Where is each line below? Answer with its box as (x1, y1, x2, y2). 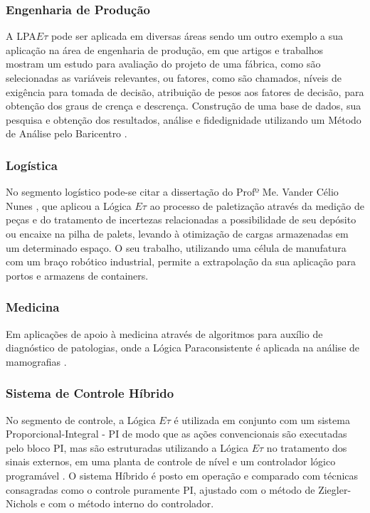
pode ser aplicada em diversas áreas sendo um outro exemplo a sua (51, 28, 343, 43)
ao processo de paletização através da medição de (149, 198, 364, 213)
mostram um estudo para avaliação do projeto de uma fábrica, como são (6, 56, 321, 71)
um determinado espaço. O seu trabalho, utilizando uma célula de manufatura (6, 240, 347, 255)
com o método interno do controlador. (48, 496, 214, 511)
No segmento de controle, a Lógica (6, 412, 156, 427)
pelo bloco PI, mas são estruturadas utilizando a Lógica (6, 440, 249, 455)
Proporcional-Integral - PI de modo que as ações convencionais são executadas (6, 426, 347, 441)
